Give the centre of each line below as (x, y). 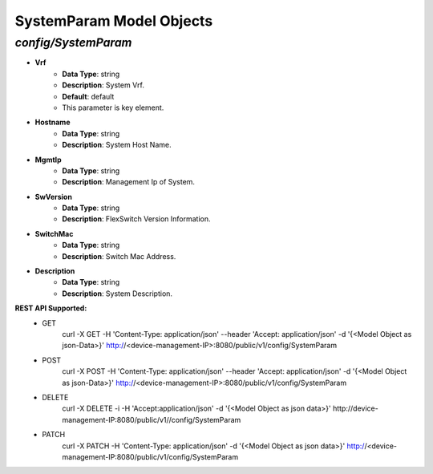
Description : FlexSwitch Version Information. (136, 219)
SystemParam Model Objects (114, 21)
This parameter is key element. (113, 107)
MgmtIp (48, 160)
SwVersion (53, 196)
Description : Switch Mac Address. (119, 256)
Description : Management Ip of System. (129, 182)
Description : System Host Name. (117, 145)
